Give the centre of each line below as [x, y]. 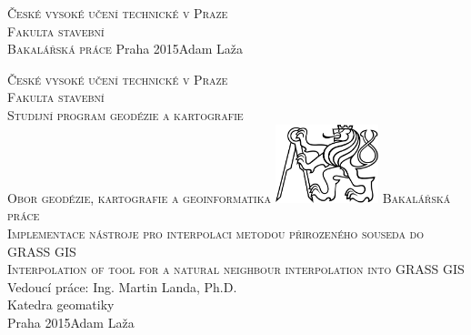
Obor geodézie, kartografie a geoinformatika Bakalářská [229, 197]
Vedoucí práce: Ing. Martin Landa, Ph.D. [122, 286]
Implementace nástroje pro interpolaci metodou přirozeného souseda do [216, 233]
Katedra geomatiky [61, 305]
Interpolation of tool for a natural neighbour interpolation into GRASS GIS [236, 269]
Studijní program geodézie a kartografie [125, 114]
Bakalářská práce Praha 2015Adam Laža [125, 49]
